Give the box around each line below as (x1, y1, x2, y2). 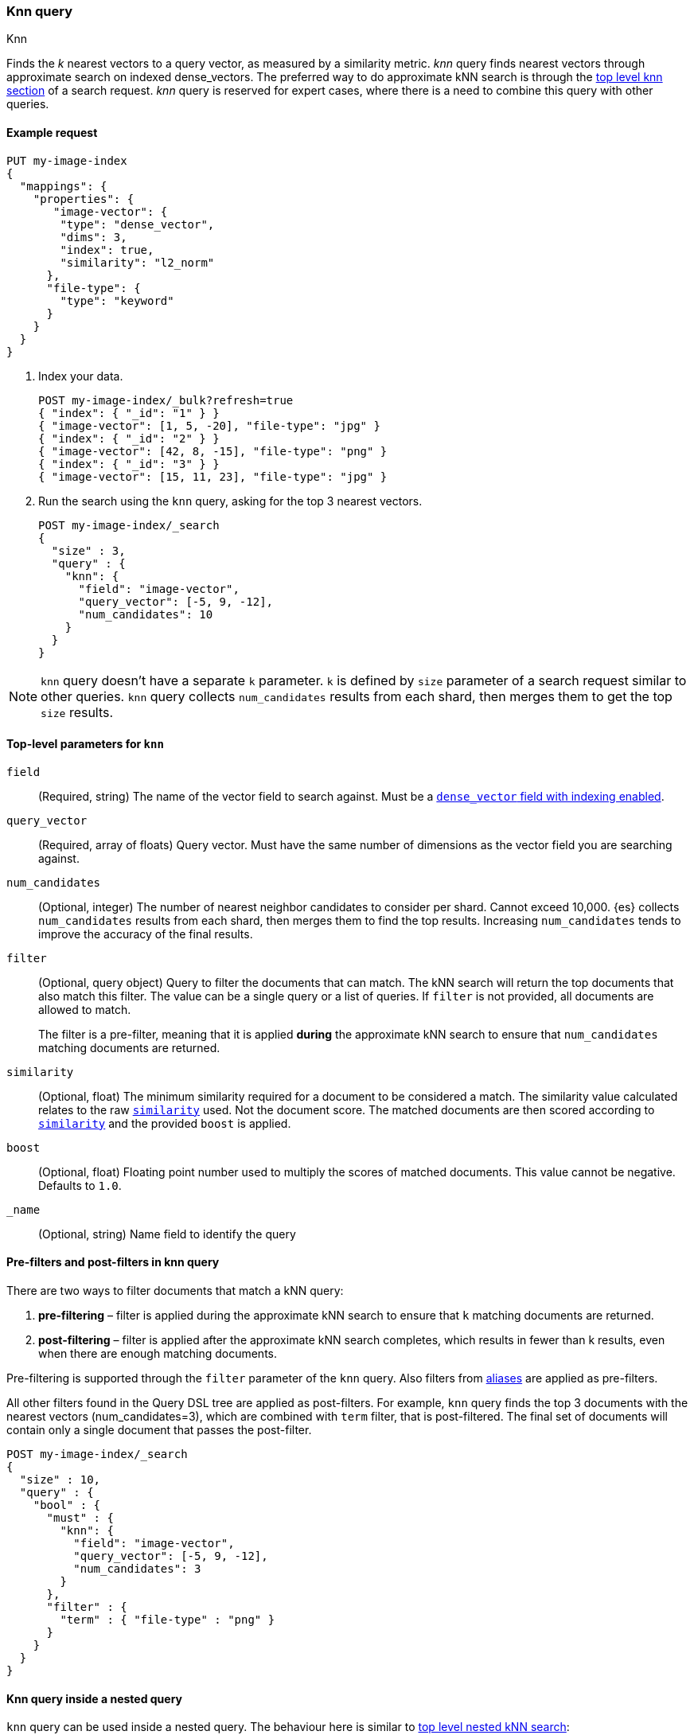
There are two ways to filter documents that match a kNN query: (6, 1284, 344, 1298)
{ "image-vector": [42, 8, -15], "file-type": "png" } (38, 444, 388, 458)
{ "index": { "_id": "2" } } (38, 431, 220, 445)
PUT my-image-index (6, 154, 127, 167)
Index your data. (38, 368, 123, 383)
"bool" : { (33, 1499, 101, 1512)
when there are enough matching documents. (38, 1347, 278, 1361)
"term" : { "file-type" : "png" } (60, 1613, 275, 1627)
